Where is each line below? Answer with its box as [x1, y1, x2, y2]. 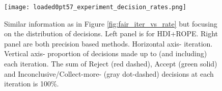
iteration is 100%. [4, 78, 59, 89]
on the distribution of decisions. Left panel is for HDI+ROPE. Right [4, 28, 218, 39]
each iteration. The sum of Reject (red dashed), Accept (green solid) [4, 58, 217, 69]
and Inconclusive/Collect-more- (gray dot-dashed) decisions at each [4, 68, 214, 79]
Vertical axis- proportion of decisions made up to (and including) [4, 48, 207, 59]
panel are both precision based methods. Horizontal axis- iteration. [4, 38, 213, 49]
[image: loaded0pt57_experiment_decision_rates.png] [4, 4, 186, 11]
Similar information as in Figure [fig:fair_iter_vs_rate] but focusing [4, 18, 217, 29]
